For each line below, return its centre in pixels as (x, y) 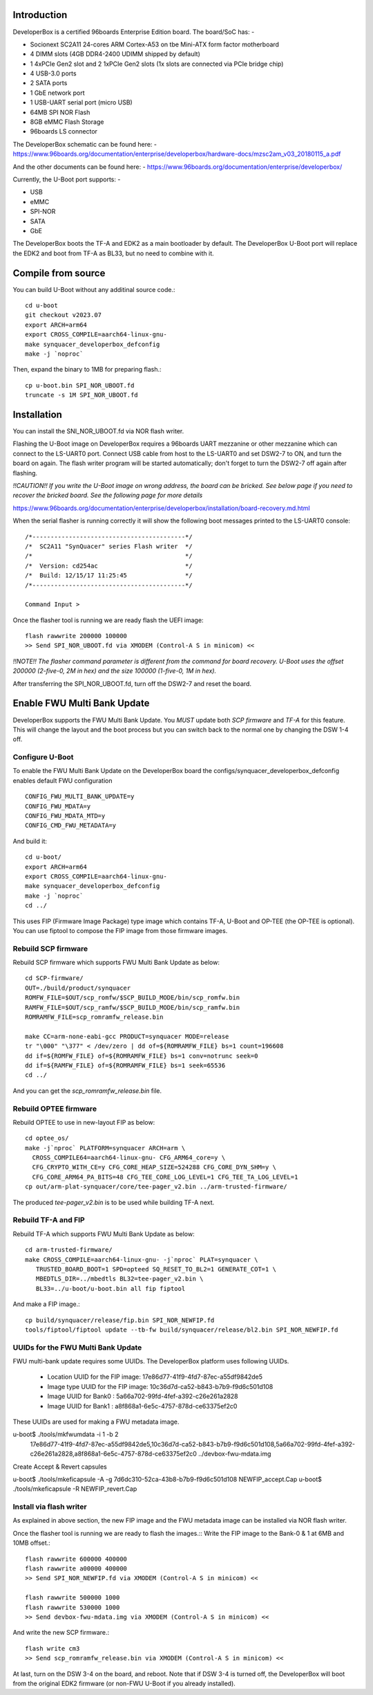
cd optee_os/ (47, 1138)
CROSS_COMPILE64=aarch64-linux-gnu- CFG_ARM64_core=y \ (129, 1158)
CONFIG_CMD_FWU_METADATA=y (71, 826)
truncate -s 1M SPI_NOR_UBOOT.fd (82, 395)
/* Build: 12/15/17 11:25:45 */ (109, 575)
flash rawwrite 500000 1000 (73, 1598)
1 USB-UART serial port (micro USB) (81, 102)
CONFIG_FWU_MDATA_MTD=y (65, 816)
